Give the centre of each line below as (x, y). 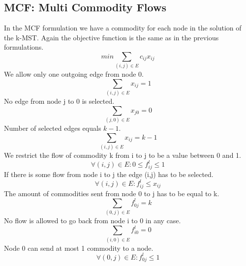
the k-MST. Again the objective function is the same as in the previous (111, 37)
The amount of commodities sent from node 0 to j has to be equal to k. (112, 193)
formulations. (24, 47)
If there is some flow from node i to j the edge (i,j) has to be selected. (109, 174)
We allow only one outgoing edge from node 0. (74, 74)
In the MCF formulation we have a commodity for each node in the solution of (123, 28)
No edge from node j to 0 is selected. (59, 101)
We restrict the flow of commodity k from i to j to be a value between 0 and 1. (123, 155)
